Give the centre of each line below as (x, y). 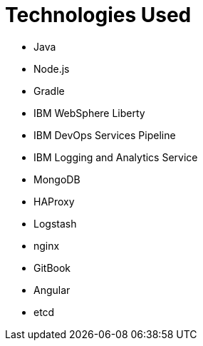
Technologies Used (98, 15)
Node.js (52, 68)
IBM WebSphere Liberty (89, 113)
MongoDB (57, 179)
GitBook (52, 268)
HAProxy (54, 201)
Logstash (55, 223)
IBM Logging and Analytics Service (116, 157)
